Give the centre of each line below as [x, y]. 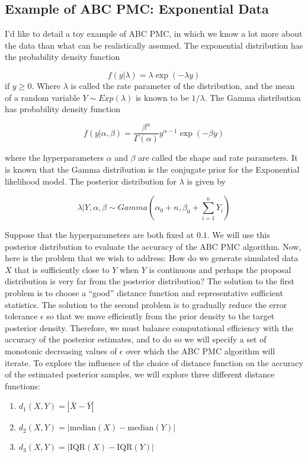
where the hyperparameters [54, 158]
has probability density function [63, 109]
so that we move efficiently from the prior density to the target [161, 316]
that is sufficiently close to [62, 269]
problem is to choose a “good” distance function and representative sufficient [144, 293]
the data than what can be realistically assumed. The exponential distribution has [154, 45]
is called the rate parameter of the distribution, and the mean [183, 85]
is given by [206, 181]
